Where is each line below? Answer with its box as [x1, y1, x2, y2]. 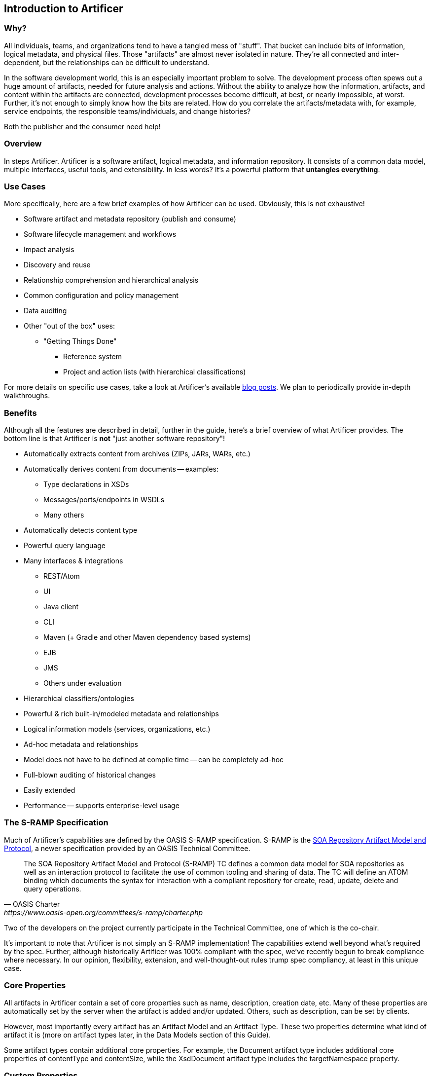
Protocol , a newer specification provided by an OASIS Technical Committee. [4, 844, 251, 853]
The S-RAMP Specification [4, 817, 108, 828]
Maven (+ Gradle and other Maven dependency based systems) [43, 633, 251, 642]
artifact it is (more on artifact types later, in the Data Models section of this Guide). [4, 1030, 271, 1039]
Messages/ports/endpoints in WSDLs [43, 495, 165, 504]
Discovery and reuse [24, 260, 91, 269]
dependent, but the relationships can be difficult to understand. [4, 58, 210, 67]
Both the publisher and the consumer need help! [4, 122, 161, 131]
